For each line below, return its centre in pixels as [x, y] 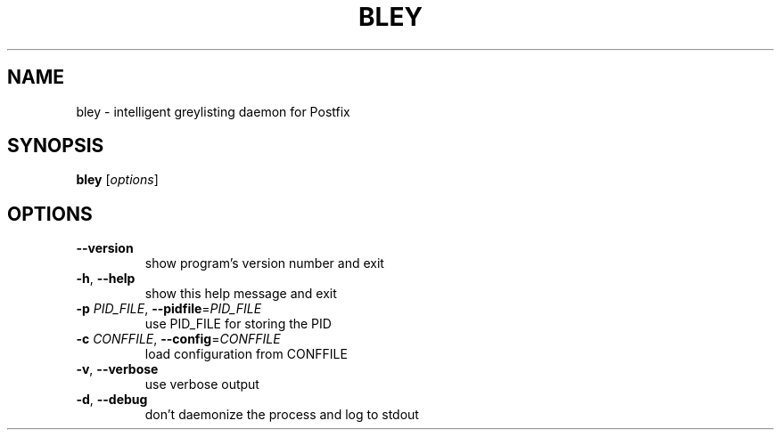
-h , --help [106, 279]
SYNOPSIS [56, 146]
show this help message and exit [241, 294]
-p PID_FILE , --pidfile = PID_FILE [169, 309]
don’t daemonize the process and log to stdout [282, 415]
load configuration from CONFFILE [246, 354]
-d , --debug [112, 400]
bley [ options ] [117, 180]
